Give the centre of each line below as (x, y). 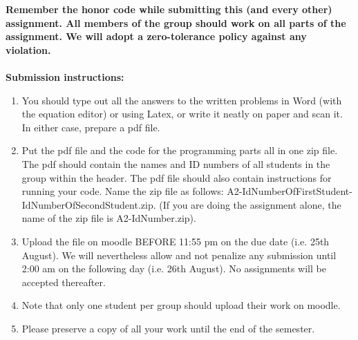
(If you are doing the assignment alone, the (250, 204)
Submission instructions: (65, 76)
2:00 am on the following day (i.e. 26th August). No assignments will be (174, 268)
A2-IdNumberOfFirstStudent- (290, 191)
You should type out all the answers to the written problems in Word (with (182, 100)
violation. (28, 49)
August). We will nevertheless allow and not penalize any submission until (179, 255)
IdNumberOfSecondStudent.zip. (89, 204)
